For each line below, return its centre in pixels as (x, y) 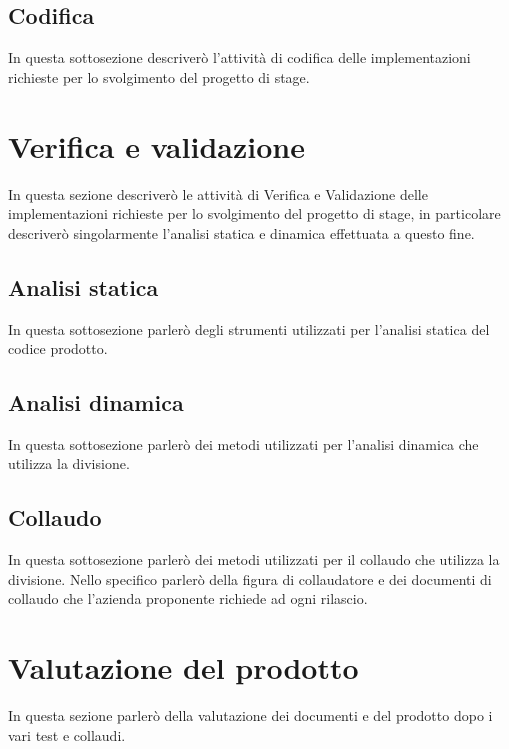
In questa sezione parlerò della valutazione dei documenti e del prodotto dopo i (250, 715)
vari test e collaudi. (67, 734)
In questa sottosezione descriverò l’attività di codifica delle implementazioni (239, 57)
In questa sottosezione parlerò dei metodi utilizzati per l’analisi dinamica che (243, 443)
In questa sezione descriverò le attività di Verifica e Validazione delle (218, 193)
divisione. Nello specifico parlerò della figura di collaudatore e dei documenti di (250, 578)
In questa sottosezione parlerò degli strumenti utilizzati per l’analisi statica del (249, 328)
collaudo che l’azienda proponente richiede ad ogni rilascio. (188, 598)
